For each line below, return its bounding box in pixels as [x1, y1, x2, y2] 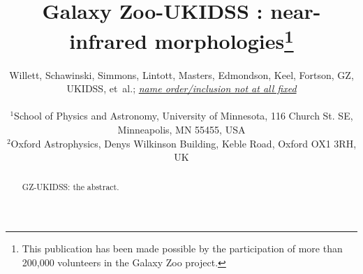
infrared [69, 27, 147, 55]
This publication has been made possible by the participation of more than [22, 241, 343, 256]
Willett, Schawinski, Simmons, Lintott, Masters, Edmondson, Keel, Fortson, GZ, [9, 67, 354, 82]
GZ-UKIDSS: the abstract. [22, 180, 119, 192]
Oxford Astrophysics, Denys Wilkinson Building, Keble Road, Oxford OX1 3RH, [10, 136, 357, 150]
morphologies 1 [154, 24, 294, 55]
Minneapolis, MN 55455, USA [117, 122, 246, 137]
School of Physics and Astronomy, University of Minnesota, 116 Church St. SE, [14, 108, 353, 123]
